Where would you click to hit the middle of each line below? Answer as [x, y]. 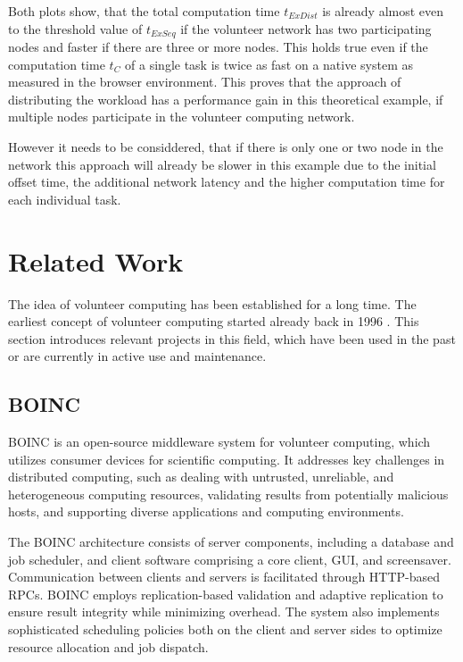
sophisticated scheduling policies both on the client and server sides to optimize [225, 629]
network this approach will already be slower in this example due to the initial [222, 164]
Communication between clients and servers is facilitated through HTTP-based [224, 577]
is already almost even [383, 11]
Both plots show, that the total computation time [144, 11]
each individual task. [65, 199]
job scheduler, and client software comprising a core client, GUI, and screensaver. [230, 559]
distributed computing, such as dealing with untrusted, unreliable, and [201, 477]
